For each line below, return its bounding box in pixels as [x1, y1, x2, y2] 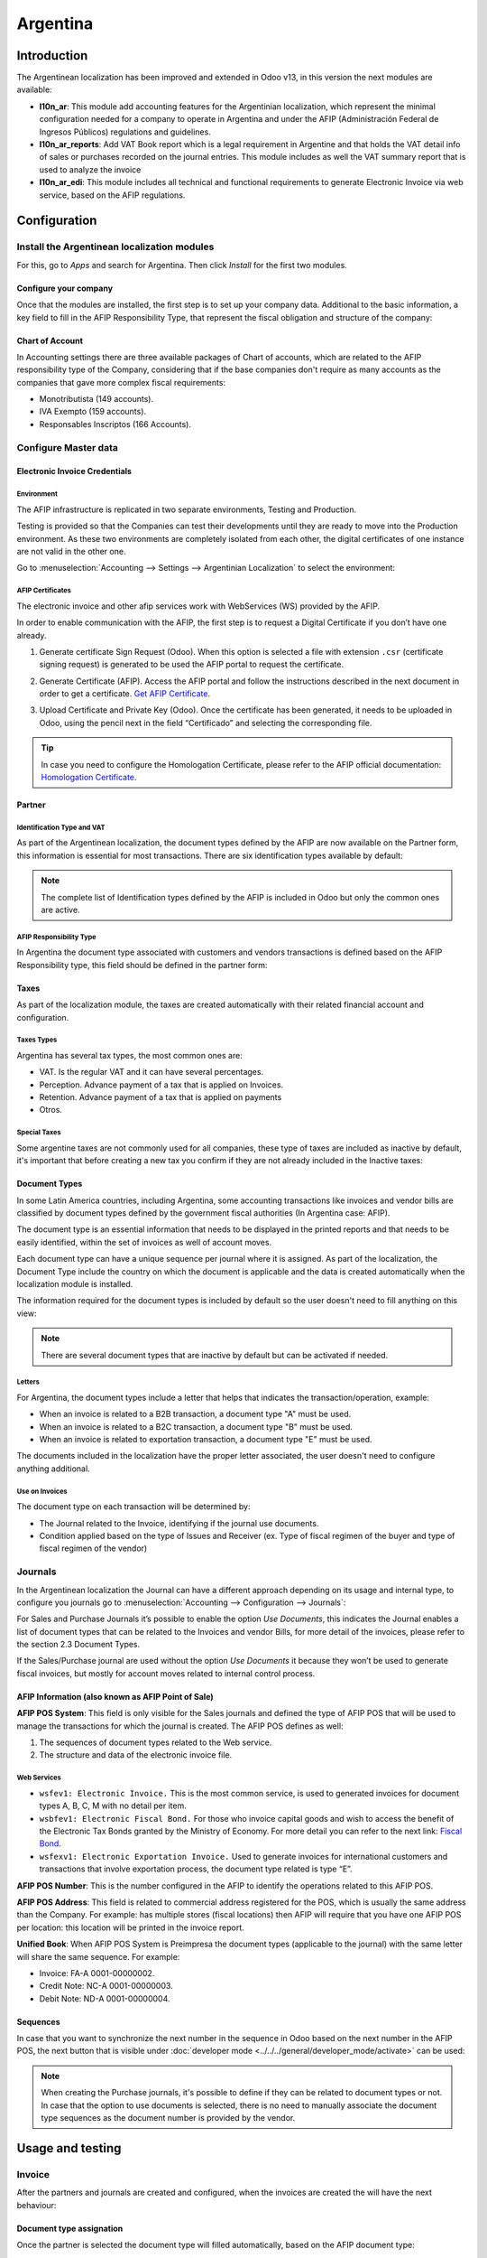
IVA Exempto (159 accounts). [39, 406, 147, 417]
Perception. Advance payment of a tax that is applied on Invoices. [39, 1079, 284, 1090]
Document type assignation [16, 2223, 124, 2234]
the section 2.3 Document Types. [16, 1639, 141, 1650]
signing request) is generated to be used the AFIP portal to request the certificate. [39, 659, 345, 670]
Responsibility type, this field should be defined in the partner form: [16, 959, 268, 970]
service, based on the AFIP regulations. [39, 190, 186, 201]
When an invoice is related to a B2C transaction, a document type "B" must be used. [39, 1421, 354, 1432]
